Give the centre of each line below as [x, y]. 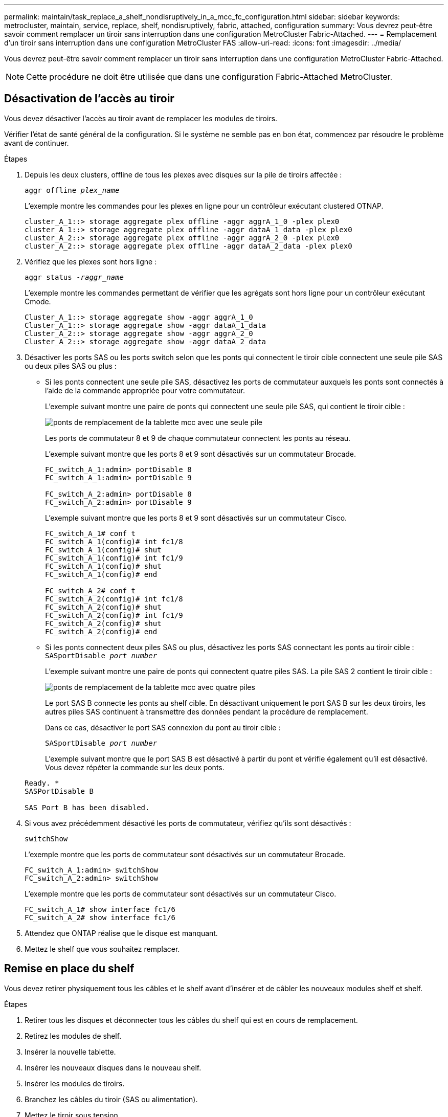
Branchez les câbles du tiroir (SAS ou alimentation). [111, 1099]
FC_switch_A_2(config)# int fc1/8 [114, 599]
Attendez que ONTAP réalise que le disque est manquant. [121, 933]
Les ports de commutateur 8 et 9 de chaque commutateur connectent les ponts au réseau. [198, 438]
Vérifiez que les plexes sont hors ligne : [91, 261]
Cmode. [38, 301]
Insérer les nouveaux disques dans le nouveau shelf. [113, 1067]
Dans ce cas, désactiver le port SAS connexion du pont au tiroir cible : [163, 727]
